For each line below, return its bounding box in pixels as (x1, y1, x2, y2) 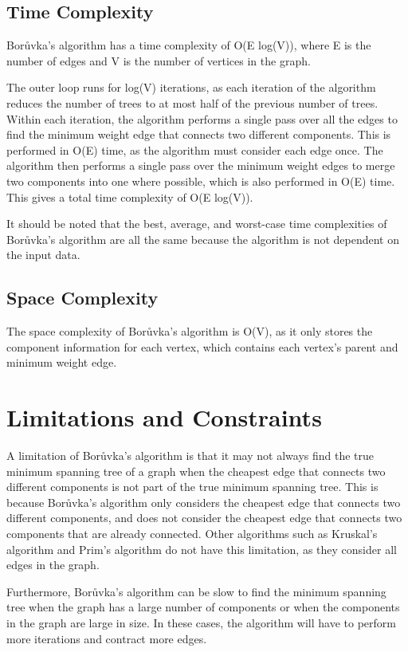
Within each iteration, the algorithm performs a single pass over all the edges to (6, 110, 398, 127)
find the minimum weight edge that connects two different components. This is (6, 126, 391, 143)
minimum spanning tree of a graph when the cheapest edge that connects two (6, 462, 386, 479)
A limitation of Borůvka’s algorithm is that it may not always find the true (6, 447, 375, 464)
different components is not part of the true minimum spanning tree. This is (6, 478, 379, 495)
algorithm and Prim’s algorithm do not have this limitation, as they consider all (6, 540, 397, 557)
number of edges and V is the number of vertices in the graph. (6, 52, 311, 69)
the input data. (6, 246, 80, 263)
